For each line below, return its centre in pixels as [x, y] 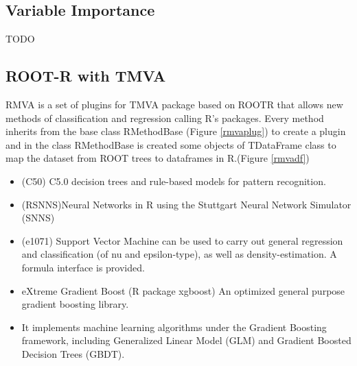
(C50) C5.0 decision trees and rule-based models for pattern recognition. [174, 181]
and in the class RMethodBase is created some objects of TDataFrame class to [171, 144]
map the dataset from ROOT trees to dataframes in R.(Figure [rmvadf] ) [158, 158]
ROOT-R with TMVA [86, 76]
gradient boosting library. [75, 304]
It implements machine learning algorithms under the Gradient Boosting [174, 327]
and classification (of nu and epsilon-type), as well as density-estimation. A [179, 254]
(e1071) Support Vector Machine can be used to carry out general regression [182, 240]
